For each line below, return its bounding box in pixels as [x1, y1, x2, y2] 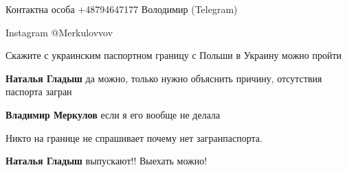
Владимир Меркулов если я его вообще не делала [5, 107, 221, 121]
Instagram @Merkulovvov [5, 25, 113, 39]
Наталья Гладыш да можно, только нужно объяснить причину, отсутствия [5, 71, 322, 85]
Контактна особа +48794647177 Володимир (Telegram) [5, 2, 238, 16]
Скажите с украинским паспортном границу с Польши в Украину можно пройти [5, 48, 342, 62]
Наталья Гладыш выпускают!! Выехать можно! [5, 153, 208, 168]
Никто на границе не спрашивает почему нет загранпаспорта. [5, 130, 262, 145]
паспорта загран [5, 84, 72, 99]
